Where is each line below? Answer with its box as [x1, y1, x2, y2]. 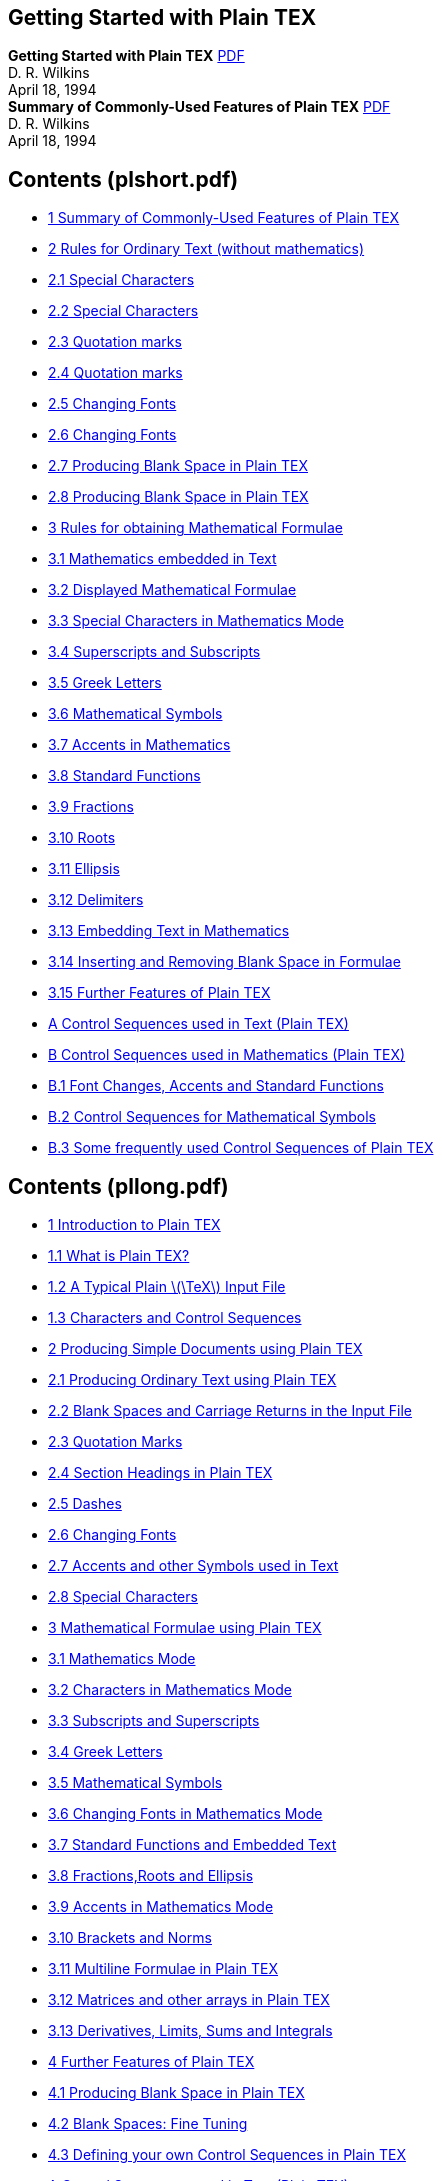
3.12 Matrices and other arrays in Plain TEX [48, 1991, 330, 2009]
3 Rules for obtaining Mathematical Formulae [48, 519, 343, 537]
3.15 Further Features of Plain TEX [48, 984, 271, 1002]
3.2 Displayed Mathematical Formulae [48, 581, 297, 599]
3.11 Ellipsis [48, 860, 120, 878]
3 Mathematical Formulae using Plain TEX [48, 1619, 322, 1637]
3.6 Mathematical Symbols [48, 705, 223, 723]
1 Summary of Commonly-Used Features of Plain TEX [48, 209, 400, 227]
